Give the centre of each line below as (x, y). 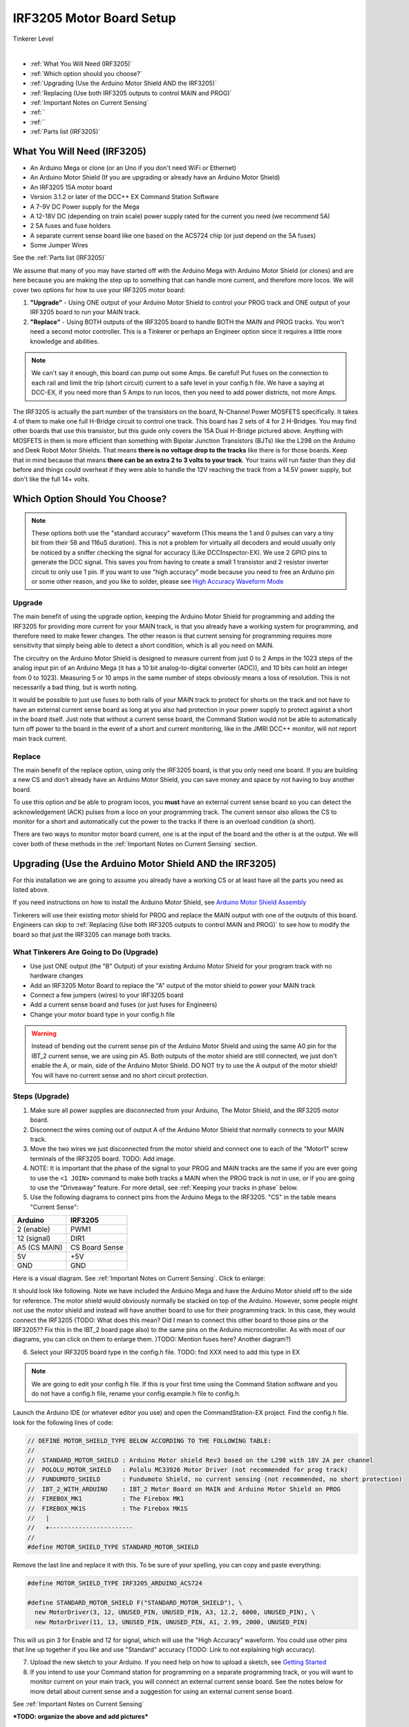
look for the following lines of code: (63, 1422)
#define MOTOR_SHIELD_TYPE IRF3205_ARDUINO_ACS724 (115, 1583)
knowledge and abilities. (65, 341)
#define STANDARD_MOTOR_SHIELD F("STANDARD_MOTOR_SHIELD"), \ (135, 1602)
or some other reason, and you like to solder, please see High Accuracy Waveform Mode (158, 582)
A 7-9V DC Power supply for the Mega (85, 207)
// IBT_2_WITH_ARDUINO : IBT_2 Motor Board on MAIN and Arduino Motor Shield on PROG (184, 1489)
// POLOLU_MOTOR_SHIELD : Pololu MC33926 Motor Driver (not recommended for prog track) (188, 1469)
